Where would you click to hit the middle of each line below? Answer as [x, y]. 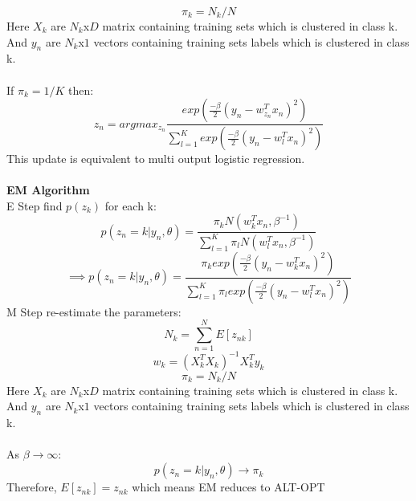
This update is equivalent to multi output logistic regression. [156, 159]
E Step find [35, 205]
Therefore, [32, 487]
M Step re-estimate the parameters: [94, 311]
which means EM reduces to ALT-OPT [228, 487]
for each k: [131, 205]
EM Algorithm [48, 190]
